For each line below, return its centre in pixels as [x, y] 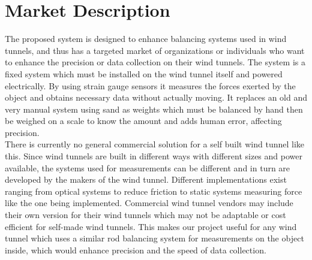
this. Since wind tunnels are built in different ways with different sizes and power [154, 156]
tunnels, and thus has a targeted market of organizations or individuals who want [155, 50]
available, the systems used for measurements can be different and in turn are [148, 167]
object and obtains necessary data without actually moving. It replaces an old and [156, 97]
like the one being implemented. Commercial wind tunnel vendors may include [149, 203]
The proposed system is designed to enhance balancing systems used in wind [146, 39]
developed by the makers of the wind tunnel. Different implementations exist [146, 179]
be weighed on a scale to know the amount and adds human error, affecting [143, 121]
